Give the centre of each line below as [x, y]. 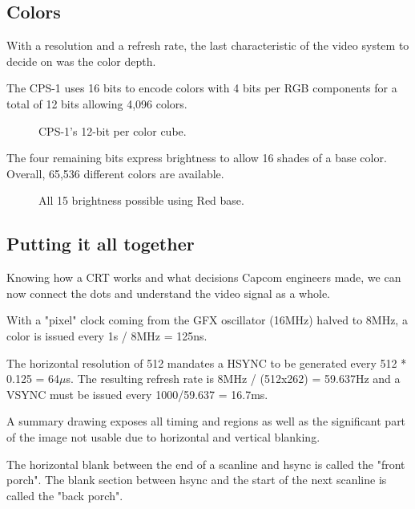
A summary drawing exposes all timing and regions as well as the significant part [206, 421]
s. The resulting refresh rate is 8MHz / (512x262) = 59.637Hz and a [233, 379]
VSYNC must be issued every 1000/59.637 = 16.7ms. [137, 394]
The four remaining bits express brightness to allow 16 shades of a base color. [197, 158]
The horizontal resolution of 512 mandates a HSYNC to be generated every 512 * [207, 362]
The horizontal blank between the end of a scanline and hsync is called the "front [206, 464]
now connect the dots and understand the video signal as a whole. [169, 293]
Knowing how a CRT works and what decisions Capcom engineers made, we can [204, 277]
